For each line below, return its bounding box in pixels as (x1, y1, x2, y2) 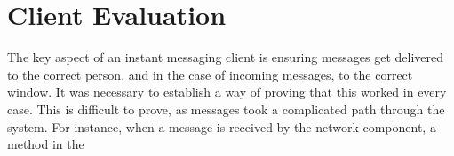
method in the (7, 135, 84, 153)
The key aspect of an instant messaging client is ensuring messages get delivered (7, 48, 444, 66)
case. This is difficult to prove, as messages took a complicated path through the (7, 99, 445, 118)
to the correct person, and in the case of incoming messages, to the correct (7, 65, 413, 83)
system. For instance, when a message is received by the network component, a (7, 117, 436, 136)
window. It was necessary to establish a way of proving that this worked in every (7, 82, 447, 101)
